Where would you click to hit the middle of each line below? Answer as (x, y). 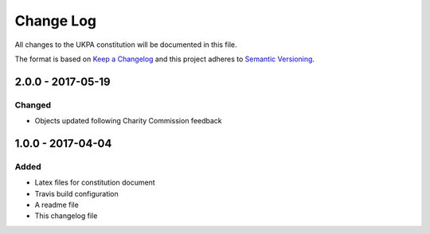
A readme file (57, 205)
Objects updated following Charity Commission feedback (128, 121)
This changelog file (66, 216)
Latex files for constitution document (95, 182)
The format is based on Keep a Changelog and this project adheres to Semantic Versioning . (164, 59)
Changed (33, 105)
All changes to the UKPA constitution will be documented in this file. (126, 45)
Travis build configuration (76, 193)
